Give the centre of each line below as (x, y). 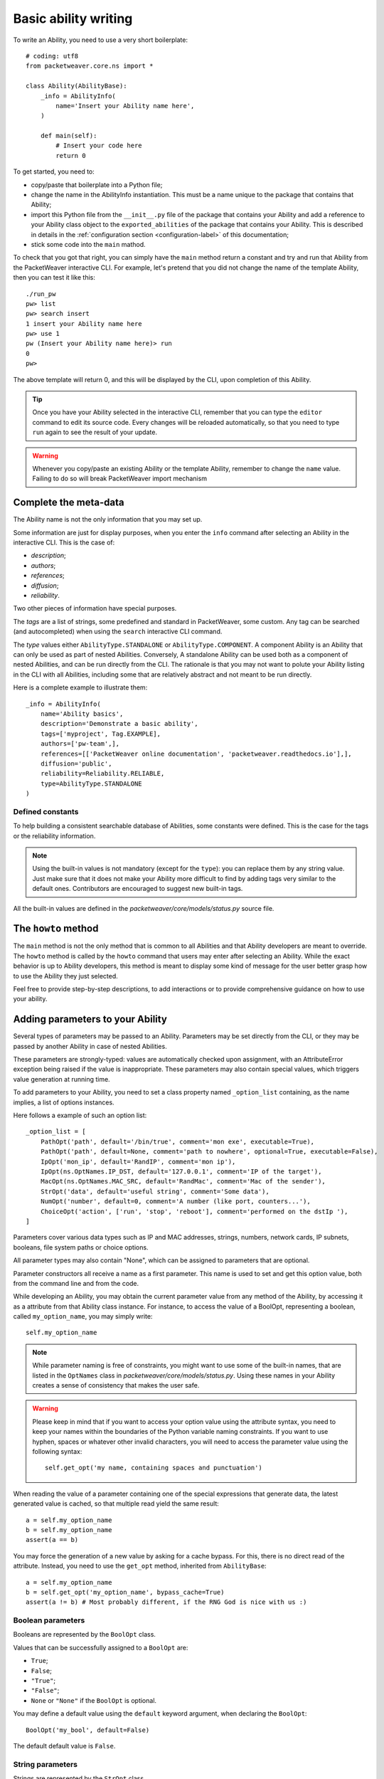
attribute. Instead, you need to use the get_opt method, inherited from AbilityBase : (140, 1566)
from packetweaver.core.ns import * (90, 66)
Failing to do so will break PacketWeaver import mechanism (120, 479)
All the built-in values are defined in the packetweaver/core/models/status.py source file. (144, 908)
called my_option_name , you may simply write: (83, 1316)
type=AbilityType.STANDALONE (91, 783)
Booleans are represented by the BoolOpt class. (85, 1635)
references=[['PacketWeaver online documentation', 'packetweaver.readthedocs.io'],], (196, 754)
